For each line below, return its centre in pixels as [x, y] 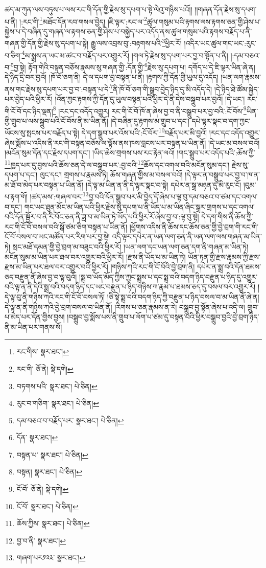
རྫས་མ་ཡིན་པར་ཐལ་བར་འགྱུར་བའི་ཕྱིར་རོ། [56, 267]
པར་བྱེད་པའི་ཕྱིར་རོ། [29, 99]
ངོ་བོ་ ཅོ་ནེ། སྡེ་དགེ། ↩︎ [43, 489]
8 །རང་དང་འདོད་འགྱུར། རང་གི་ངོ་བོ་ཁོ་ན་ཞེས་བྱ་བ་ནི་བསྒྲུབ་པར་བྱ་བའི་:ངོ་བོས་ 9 [150, 110]
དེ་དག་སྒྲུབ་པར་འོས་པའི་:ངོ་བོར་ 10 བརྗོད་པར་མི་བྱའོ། [144, 132]
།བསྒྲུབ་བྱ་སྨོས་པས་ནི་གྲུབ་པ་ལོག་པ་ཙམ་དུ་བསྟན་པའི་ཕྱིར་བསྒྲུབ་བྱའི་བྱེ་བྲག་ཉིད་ [163, 317]
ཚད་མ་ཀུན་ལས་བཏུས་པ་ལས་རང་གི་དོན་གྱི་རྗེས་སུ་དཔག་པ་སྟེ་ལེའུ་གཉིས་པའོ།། [99, 9]
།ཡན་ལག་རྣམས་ [241, 77]
